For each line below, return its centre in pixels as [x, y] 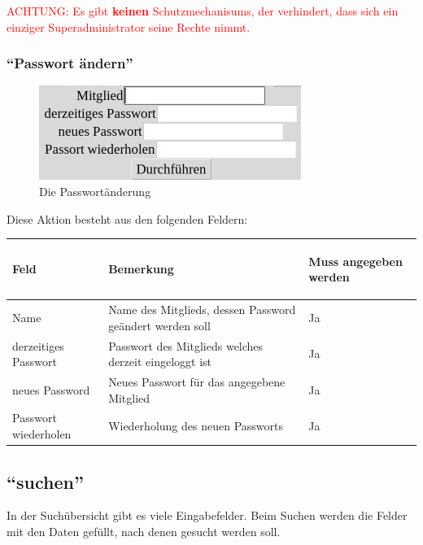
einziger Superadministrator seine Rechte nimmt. [129, 26]
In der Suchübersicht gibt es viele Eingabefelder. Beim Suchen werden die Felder [207, 515]
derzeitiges [38, 345]
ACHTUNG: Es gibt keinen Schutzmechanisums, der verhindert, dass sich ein [203, 11]
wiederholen [42, 434]
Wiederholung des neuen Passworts [196, 426]
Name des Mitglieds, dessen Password [202, 310]
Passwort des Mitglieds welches [186, 345]
